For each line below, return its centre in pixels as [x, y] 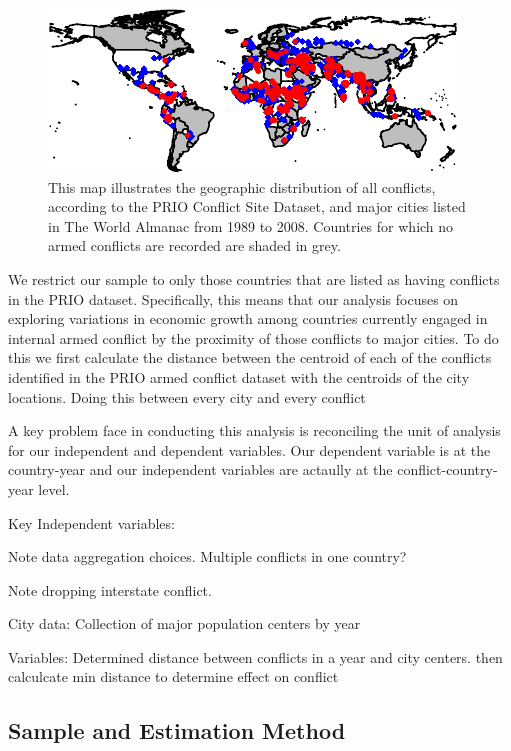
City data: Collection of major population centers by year [184, 623]
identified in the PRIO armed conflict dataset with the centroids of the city [239, 376]
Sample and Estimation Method [177, 730]
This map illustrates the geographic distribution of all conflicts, [242, 186]
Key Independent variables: [91, 522]
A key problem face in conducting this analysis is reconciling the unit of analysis [254, 430]
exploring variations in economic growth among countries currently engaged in [248, 318]
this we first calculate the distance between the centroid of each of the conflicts [250, 357]
